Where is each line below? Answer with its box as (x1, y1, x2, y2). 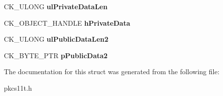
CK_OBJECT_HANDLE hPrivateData (4, 17, 130, 28)
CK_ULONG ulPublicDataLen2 (4, 34, 109, 44)
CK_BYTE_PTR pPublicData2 (4, 50, 108, 60)
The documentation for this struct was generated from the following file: (4, 66, 220, 77)
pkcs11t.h (4, 82, 32, 93)
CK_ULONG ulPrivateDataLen (4, 1, 108, 11)
